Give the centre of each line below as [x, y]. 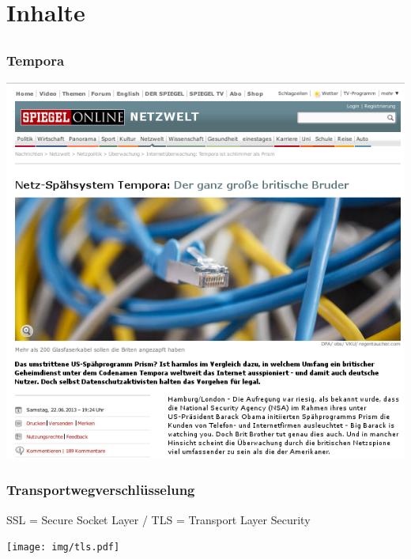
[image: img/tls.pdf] [63, 548]
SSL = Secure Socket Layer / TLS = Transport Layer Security [158, 519]
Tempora [36, 60]
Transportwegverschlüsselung [101, 490]
